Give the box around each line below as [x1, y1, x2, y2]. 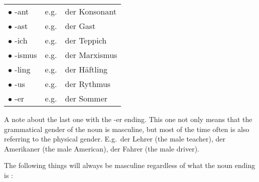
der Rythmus [65, 78, 111, 89]
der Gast [65, 20, 96, 31]
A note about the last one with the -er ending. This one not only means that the [4, 114, 252, 124]
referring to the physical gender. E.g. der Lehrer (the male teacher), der [4, 133, 226, 144]
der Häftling [65, 63, 108, 75]
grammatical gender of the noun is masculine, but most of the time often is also [4, 123, 249, 134]
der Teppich [65, 34, 107, 46]
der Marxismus [65, 49, 117, 60]
